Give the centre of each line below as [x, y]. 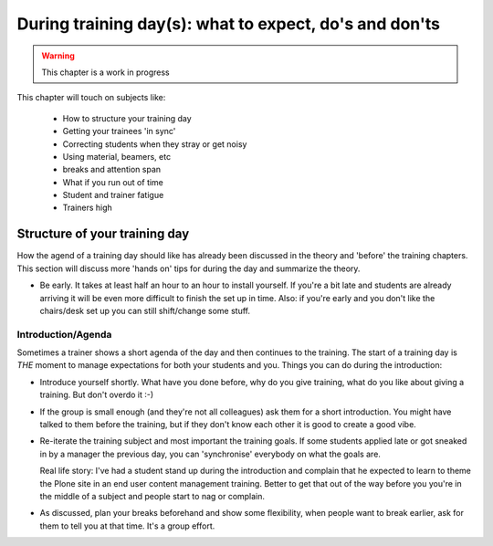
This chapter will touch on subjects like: [91, 98]
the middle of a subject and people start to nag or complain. [152, 496]
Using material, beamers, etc [117, 156]
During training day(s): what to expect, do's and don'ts [228, 24]
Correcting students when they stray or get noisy [155, 144]
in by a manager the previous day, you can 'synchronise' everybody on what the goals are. [210, 454]
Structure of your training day [103, 234]
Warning [58, 56]
